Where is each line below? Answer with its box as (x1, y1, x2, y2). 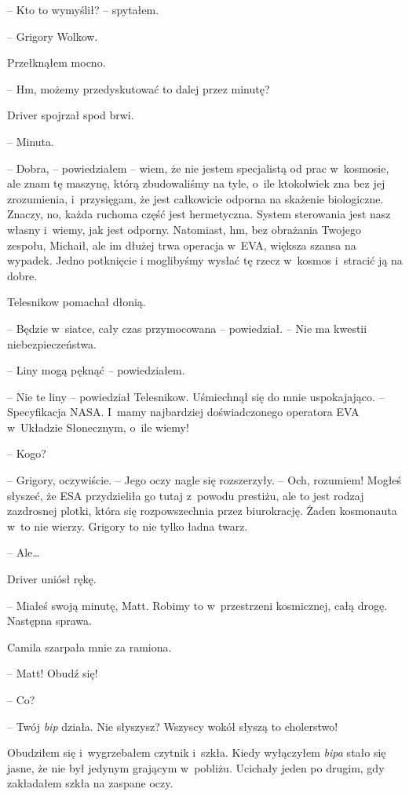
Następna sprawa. (7, 612, 92, 629)
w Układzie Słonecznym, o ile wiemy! (7, 418, 189, 435)
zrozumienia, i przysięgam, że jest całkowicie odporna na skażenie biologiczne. (7, 190, 384, 206)
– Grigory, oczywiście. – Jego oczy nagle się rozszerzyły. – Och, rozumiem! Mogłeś (7, 472, 402, 488)
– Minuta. (7, 133, 54, 149)
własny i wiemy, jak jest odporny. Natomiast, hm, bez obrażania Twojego (7, 221, 362, 237)
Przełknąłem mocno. (7, 54, 106, 71)
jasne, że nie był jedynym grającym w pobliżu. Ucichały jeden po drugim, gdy (7, 759, 385, 776)
